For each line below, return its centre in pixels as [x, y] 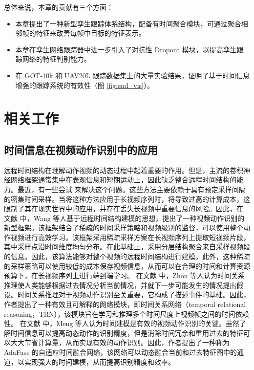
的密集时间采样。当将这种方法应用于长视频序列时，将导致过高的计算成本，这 [127, 199]
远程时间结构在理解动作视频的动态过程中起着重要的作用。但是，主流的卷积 [124, 170]
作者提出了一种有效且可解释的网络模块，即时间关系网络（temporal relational [125, 304]
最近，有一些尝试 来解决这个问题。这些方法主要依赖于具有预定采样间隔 [131, 189]
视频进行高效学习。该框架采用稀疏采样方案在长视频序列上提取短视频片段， [130, 237]
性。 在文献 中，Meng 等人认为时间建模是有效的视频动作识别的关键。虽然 [122, 323]
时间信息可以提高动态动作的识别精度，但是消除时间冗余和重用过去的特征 [127, 333]
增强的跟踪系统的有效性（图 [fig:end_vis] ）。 [85, 85]
